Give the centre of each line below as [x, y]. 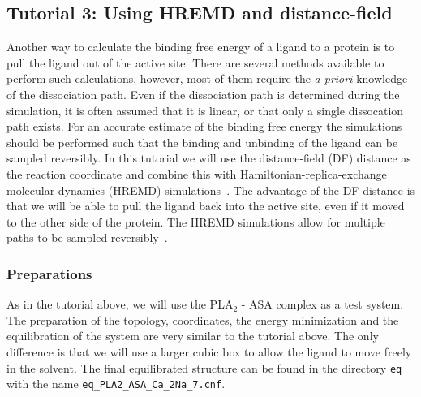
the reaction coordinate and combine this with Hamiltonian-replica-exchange [197, 173]
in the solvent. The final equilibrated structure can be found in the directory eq [204, 367]
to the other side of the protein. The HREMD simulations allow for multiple [196, 221]
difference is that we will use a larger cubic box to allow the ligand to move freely [209, 351]
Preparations [49, 273]
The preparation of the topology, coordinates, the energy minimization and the [203, 319]
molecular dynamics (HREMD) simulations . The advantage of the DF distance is [211, 190]
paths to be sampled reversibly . [87, 237]
